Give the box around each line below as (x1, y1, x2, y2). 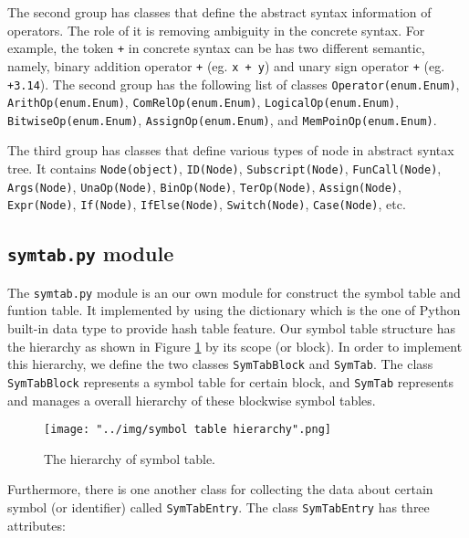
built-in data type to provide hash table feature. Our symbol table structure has (7, 319, 455, 338)
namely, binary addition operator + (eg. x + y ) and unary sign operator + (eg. (7, 56, 445, 75)
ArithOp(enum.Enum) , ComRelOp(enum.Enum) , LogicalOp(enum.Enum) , (7, 92, 400, 111)
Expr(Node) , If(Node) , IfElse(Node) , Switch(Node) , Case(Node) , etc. (7, 195, 406, 214)
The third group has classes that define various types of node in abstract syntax (7, 141, 454, 160)
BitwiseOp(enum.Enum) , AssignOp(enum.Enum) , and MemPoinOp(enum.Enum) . (7, 110, 437, 129)
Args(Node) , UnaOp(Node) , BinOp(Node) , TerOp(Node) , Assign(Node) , (7, 176, 401, 195)
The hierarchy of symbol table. (44, 448, 215, 468)
